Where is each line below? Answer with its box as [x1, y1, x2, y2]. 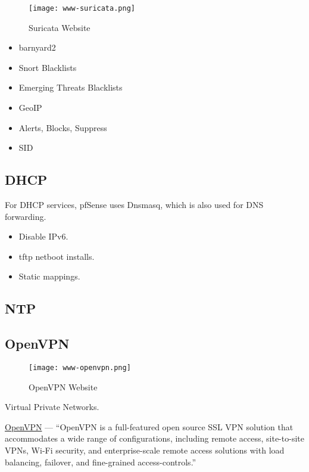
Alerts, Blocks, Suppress [18, 121, 107, 133]
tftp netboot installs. [18, 250, 95, 262]
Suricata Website [29, 21, 90, 33]
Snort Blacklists [18, 61, 77, 73]
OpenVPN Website [29, 380, 98, 393]
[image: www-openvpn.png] [29, 363, 131, 372]
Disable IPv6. [18, 230, 68, 243]
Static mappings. [18, 270, 80, 282]
